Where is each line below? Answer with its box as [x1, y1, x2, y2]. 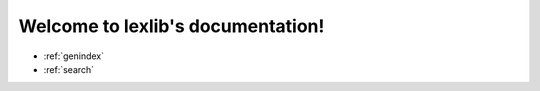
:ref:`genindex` [43, 50, 105, 62]
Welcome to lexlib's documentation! [18, 15, 325, 37]
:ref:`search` [43, 63, 95, 75]
